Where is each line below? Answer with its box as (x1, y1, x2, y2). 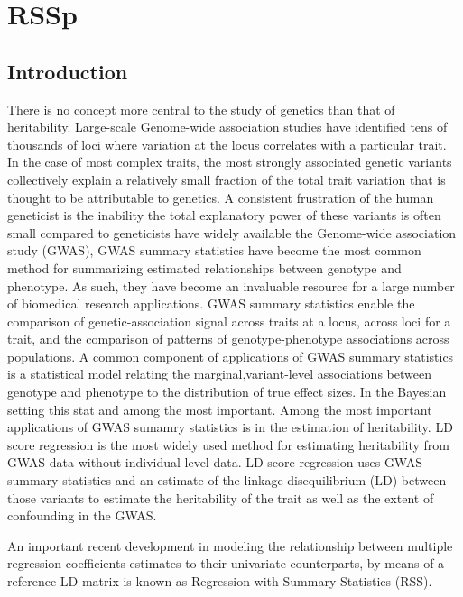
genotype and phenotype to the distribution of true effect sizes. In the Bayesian (7, 382, 447, 401)
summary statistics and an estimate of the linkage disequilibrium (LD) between (7, 471, 447, 490)
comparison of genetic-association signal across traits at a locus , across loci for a (7, 311, 451, 330)
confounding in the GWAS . (7, 506, 157, 525)
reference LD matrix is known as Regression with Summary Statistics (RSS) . (7, 572, 432, 591)
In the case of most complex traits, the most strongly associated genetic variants (7, 152, 452, 171)
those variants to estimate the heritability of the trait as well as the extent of (7, 488, 434, 507)
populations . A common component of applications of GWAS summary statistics (7, 346, 454, 365)
